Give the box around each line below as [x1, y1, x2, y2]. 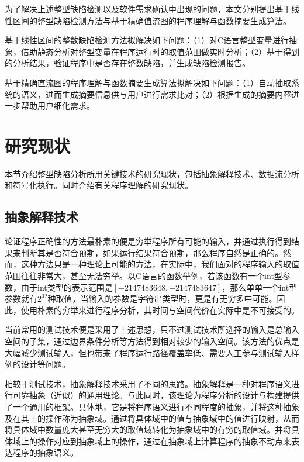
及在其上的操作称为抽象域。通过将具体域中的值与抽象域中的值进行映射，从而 [5, 412, 299, 424]
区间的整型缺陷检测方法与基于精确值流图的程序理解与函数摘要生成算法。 [12, 14, 291, 26]
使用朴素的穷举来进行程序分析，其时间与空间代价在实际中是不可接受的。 [20, 304, 299, 316]
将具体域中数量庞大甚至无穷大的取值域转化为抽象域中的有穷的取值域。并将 [5, 423, 291, 436]
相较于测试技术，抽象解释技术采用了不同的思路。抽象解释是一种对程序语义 [5, 377, 291, 389]
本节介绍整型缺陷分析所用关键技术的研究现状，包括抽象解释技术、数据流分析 [5, 167, 299, 180]
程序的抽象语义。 [12, 446, 78, 458]
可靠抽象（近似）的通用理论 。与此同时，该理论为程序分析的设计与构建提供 [12, 389, 299, 401]
